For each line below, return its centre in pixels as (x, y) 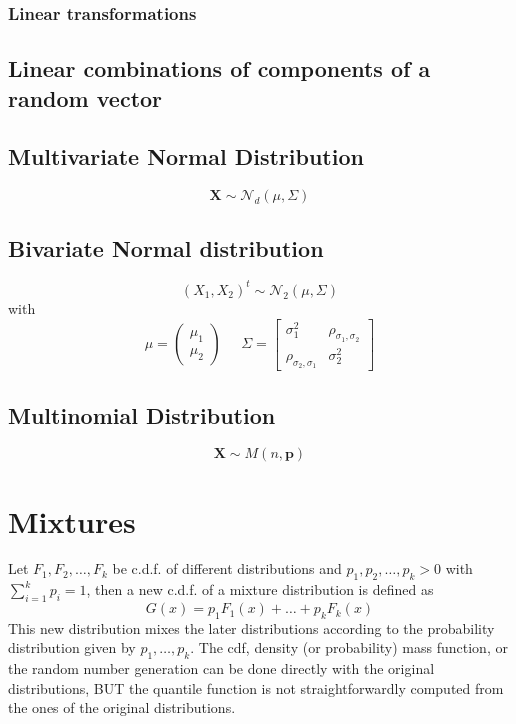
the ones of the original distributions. (122, 707)
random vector (85, 97)
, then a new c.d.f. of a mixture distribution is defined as (260, 589)
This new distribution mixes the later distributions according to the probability (251, 627)
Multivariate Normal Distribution (186, 156)
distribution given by (72, 647)
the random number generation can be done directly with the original (221, 668)
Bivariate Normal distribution (166, 247)
